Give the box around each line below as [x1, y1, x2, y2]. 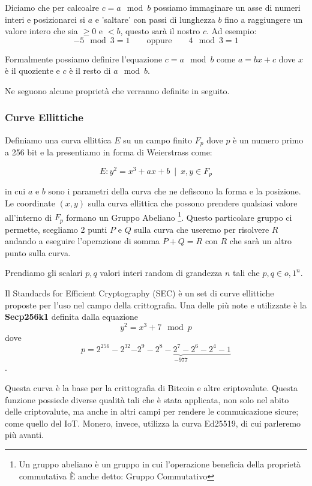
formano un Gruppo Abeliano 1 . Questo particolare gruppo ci [66, 209, 292, 223]
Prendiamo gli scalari [5, 266, 83, 279]
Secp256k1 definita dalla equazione [5, 310, 139, 323]
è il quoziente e [5, 64, 60, 77]
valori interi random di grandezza [100, 266, 223, 279]
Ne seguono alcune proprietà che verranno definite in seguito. [5, 84, 230, 97]
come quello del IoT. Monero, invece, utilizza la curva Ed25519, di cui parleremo [5, 416, 301, 429]
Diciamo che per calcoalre [5, 1, 99, 13]
